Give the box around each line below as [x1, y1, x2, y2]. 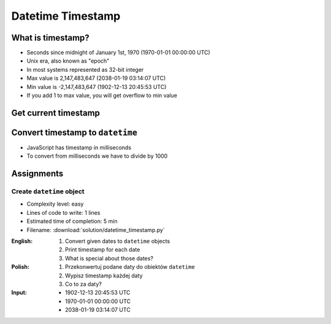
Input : [11, 289, 28, 296]
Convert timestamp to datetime [11, 127, 138, 137]
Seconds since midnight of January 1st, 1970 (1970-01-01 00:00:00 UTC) [26, 49, 211, 56]
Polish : [11, 263, 30, 271]
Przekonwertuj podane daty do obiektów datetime [65, 263, 196, 271]
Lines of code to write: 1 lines [26, 209, 101, 216]
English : [11, 237, 33, 245]
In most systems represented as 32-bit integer [26, 66, 144, 73]
